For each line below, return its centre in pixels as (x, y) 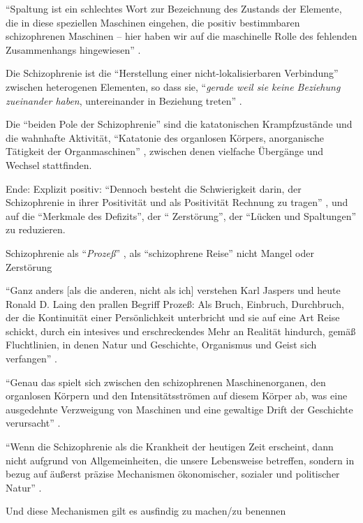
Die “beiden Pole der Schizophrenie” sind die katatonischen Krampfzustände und (179, 124)
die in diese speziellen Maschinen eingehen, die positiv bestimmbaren (153, 22)
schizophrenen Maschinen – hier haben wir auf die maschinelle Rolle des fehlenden (181, 36)
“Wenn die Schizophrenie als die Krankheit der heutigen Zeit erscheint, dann (170, 447)
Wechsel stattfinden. (49, 164)
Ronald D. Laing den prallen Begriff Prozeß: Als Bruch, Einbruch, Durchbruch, (175, 303)
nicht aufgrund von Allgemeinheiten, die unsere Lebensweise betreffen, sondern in (180, 460)
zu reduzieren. (36, 229)
